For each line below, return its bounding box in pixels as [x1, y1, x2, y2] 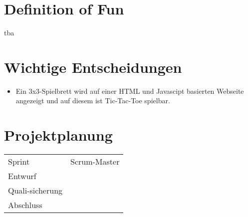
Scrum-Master [70, 156, 120, 168]
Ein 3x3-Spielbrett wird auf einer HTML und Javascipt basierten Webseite [15, 85, 244, 96]
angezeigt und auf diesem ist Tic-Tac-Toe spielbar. [15, 95, 170, 106]
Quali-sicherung [8, 185, 63, 197]
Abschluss [8, 199, 42, 211]
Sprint [8, 156, 30, 168]
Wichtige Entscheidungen [4, 56, 182, 77]
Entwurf [8, 170, 36, 182]
